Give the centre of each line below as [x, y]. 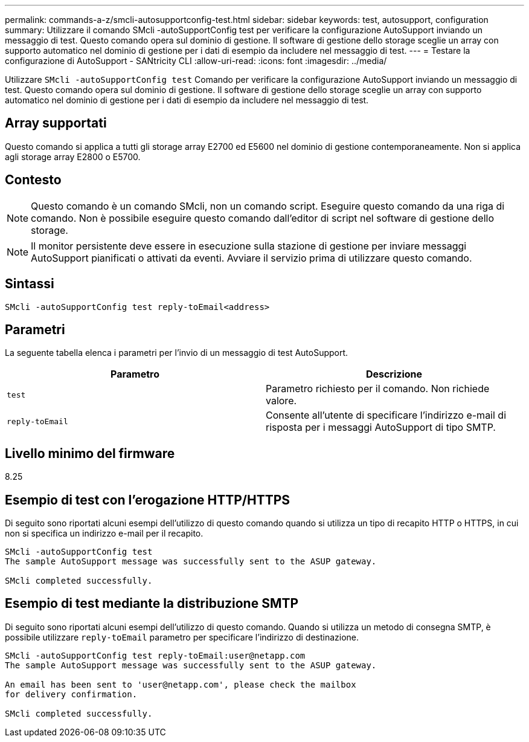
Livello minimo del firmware [90, 453]
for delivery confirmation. [71, 694]
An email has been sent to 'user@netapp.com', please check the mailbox [181, 684]
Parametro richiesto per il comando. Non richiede [378, 389]
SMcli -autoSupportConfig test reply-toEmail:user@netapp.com [155, 655]
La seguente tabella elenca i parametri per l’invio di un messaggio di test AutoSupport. [177, 353]
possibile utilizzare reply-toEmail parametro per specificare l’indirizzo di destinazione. [182, 637]
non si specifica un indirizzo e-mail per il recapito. [104, 534]
